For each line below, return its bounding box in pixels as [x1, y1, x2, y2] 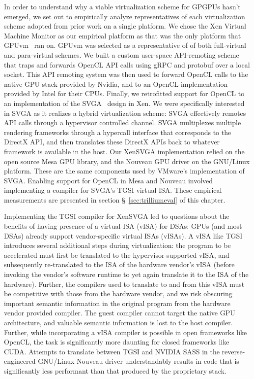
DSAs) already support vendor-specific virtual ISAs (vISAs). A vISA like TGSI [4, 230, 243, 241]
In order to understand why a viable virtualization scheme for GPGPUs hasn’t [4, 1, 241, 11]
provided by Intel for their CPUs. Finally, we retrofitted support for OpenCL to [4, 88, 245, 99]
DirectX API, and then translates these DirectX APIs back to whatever [4, 137, 220, 147]
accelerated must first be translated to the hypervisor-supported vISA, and [4, 249, 229, 260]
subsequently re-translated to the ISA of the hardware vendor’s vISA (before [4, 259, 235, 270]
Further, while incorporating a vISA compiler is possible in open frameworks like [4, 327, 247, 337]
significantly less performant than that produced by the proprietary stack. [4, 365, 226, 376]
